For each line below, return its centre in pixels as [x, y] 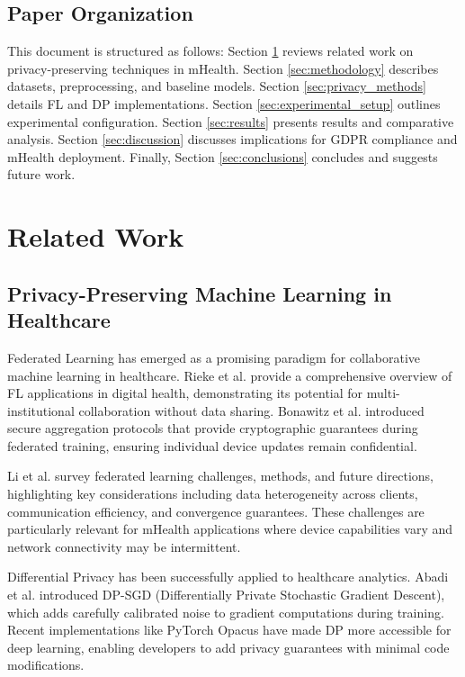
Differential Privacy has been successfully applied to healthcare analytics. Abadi [228, 577]
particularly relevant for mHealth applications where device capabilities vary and [230, 529]
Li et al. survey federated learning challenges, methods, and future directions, [221, 476]
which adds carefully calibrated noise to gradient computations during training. [226, 612]
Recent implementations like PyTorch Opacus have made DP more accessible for [229, 630]
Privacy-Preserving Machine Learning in [200, 293]
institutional [41, 410]
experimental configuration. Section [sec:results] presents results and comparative [231, 121]
